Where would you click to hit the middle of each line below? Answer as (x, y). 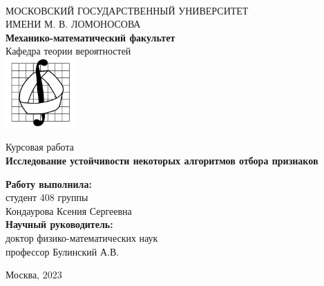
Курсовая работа (40, 147)
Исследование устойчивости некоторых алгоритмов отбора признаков (162, 160)
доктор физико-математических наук (82, 237)
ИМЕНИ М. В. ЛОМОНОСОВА (73, 24)
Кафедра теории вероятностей (68, 51)
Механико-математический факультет (90, 37)
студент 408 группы (47, 197)
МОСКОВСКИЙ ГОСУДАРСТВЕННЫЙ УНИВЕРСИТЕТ (127, 10)
